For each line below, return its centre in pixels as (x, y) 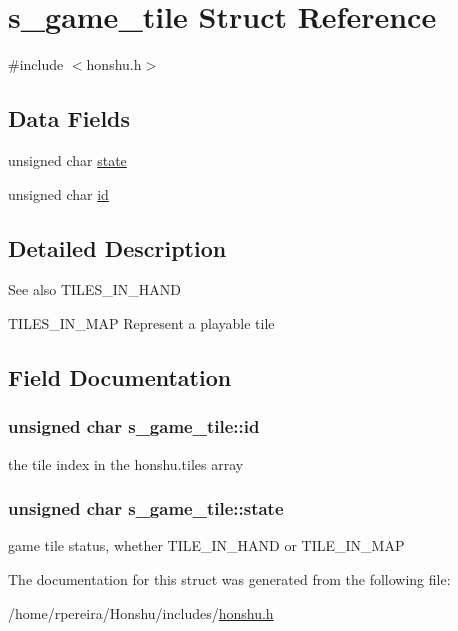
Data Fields (69, 118)
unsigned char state (67, 159)
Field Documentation (120, 376)
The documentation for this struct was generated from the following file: (229, 578)
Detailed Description (117, 247)
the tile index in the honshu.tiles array (126, 463)
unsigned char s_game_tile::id (134, 426)
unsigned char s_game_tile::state (146, 508)
